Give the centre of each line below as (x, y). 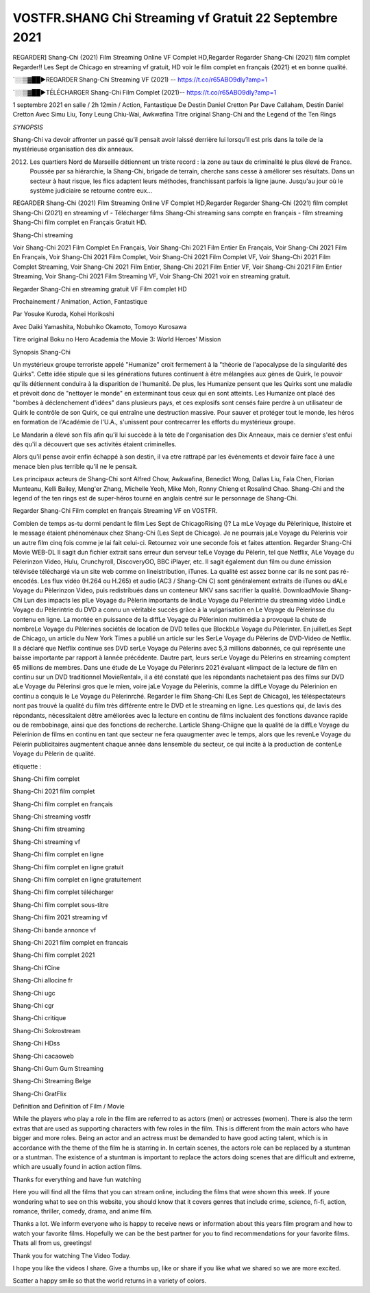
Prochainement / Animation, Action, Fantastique (80, 301)
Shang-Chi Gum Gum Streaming (58, 1068)
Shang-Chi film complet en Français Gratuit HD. (80, 222)
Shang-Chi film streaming (49, 829)
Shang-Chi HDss (36, 1043)
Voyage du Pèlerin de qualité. (54, 753)
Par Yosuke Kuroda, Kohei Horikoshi (63, 314)
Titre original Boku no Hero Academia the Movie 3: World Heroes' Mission (117, 339)
